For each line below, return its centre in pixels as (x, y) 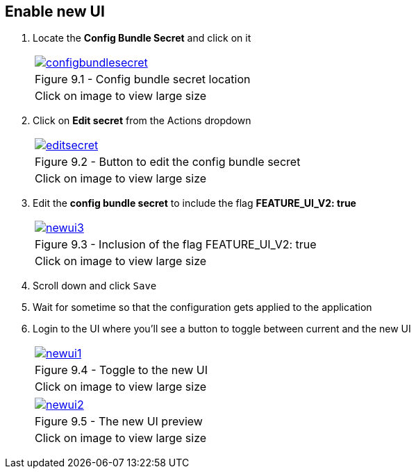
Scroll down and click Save (95, 286)
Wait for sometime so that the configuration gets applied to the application (202, 307)
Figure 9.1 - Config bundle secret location (143, 79)
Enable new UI (55, 11)
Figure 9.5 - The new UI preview (119, 422)
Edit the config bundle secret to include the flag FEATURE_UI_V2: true (194, 203)
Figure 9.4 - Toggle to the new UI (121, 370)
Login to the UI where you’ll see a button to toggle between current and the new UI (222, 329)
